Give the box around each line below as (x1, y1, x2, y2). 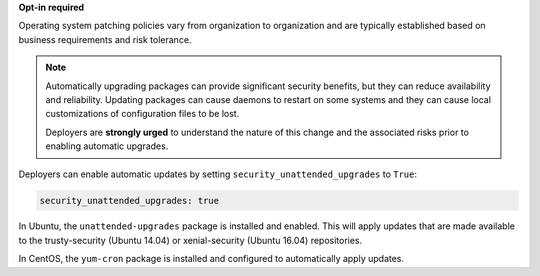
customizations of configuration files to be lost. (45, 108, 240, 120)
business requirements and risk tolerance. (18, 33, 192, 45)
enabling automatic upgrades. (45, 140, 169, 152)
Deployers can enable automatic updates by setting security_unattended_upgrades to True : (18, 168, 417, 180)
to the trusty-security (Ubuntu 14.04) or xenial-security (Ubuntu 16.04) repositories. (18, 234, 363, 246)
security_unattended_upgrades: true (39, 195, 220, 206)
